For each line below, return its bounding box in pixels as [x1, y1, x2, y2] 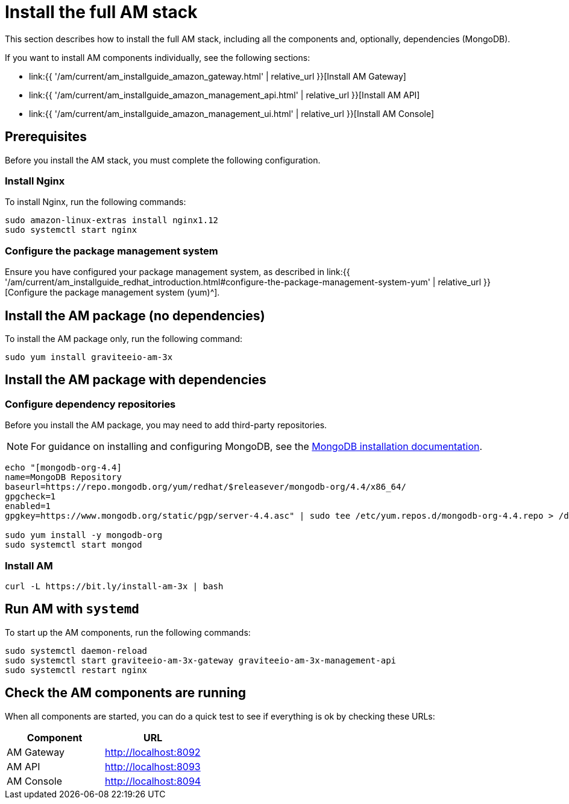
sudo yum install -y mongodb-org [5, 530, 163, 540]
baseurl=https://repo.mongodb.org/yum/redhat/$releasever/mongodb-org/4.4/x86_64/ [5, 482, 406, 492]
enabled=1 [5, 501, 51, 511]
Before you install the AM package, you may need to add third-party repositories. [5, 420, 327, 431]
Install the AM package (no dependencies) [5, 308, 265, 323]
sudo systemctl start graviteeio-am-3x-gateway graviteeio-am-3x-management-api [5, 655, 397, 665]
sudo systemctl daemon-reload [5, 645, 148, 656]
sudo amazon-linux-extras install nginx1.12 [5, 215, 219, 226]
